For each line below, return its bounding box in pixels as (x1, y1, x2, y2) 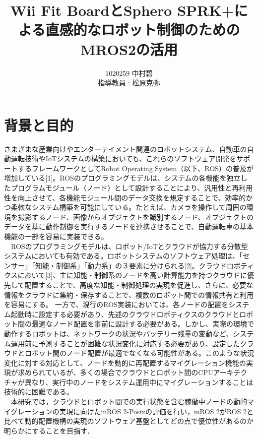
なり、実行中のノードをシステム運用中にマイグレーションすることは (31, 376, 254, 387)
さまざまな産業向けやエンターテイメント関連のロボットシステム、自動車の (4, 143, 247, 154)
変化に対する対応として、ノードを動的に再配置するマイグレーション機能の (4, 357, 246, 368)
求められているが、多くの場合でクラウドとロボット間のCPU (17, 367, 213, 377)
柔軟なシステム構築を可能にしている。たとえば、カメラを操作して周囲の (10, 202, 247, 212)
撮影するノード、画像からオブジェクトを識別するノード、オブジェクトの (17, 211, 254, 222)
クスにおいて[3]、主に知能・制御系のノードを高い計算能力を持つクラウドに (4, 270, 247, 280)
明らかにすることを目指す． (4, 425, 94, 436)
